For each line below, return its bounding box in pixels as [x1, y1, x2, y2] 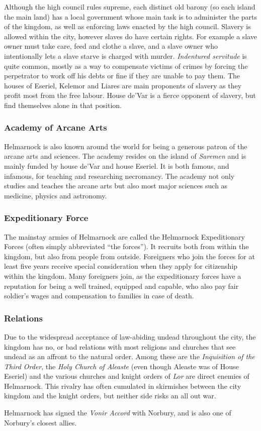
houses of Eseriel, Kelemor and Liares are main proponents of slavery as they [4, 80, 242, 90]
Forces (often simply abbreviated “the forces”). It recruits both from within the [4, 241, 249, 252]
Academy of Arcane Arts [4, 121, 107, 134]
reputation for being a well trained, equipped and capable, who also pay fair [4, 280, 239, 291]
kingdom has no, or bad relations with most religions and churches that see [4, 341, 236, 352]
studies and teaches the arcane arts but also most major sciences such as [4, 180, 228, 191]
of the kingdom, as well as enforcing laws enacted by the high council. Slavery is [4, 21, 251, 32]
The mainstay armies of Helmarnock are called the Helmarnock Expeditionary [4, 231, 245, 242]
